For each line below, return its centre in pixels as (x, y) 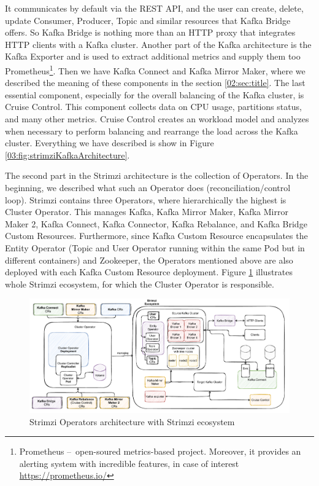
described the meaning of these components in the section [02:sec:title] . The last (155, 83)
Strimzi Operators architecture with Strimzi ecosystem (132, 421)
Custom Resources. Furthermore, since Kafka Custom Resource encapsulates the (156, 236)
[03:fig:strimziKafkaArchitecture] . (67, 155)
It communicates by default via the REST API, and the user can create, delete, (154, 8)
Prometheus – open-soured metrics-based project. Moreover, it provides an (160, 451)
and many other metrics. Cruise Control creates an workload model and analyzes (157, 119)
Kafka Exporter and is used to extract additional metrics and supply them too (153, 56)
